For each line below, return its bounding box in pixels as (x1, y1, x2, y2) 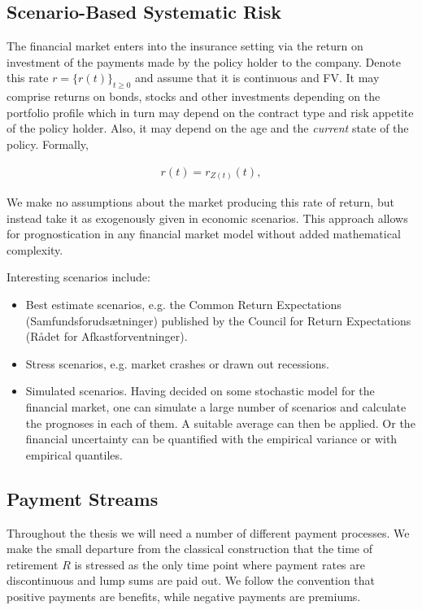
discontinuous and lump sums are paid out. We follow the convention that (7, 572, 376, 589)
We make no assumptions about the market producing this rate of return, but (7, 194, 394, 211)
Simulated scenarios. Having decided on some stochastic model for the (25, 382, 375, 399)
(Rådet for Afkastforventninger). (25, 328, 188, 345)
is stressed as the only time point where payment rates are (74, 556, 365, 573)
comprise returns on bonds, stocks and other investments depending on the (7, 88, 381, 105)
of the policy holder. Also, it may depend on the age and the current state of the (7, 120, 409, 137)
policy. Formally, (7, 135, 89, 152)
